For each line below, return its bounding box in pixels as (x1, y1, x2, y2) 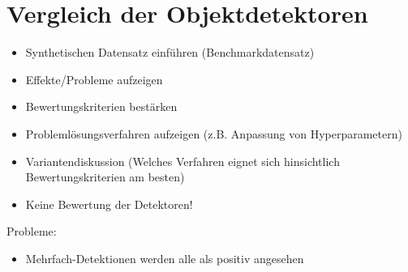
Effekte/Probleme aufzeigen (25, 70, 163, 87)
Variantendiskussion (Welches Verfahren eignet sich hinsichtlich (25, 152, 340, 169)
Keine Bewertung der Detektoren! (25, 195, 193, 212)
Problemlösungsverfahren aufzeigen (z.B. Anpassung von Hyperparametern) (25, 125, 402, 142)
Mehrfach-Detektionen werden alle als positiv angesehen (25, 249, 304, 266)
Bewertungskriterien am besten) (25, 168, 185, 185)
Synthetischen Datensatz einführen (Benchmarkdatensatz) (25, 44, 315, 61)
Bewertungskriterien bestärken (25, 98, 178, 115)
